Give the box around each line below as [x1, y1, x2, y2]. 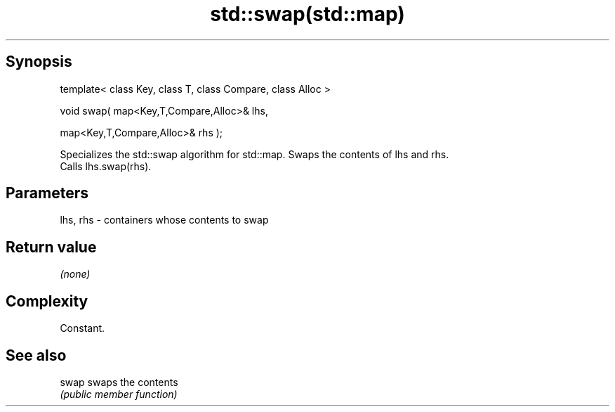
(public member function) [60, 387, 178, 400]
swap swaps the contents [60, 375, 178, 388]
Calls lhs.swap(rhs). [60, 160, 152, 172]
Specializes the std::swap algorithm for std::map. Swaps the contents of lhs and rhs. [60, 148, 449, 160]
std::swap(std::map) [210, 2, 405, 26]
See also [6, 346, 67, 364]
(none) [60, 268, 91, 281]
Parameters [6, 184, 88, 202]
